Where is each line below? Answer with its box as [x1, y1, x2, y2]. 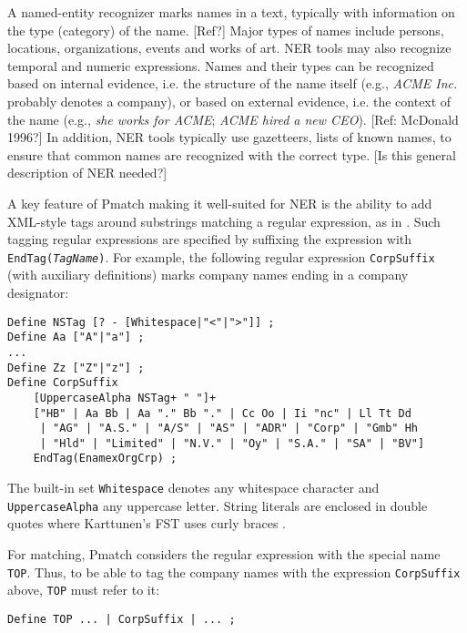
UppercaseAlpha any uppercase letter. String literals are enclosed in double [7, 495, 428, 515]
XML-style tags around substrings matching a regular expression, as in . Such [7, 211, 441, 230]
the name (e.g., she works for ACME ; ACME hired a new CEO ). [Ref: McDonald [7, 109, 459, 128]
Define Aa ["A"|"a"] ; [7, 331, 145, 344]
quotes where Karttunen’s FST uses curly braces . [7, 514, 287, 533]
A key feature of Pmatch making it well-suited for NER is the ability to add [7, 193, 432, 212]
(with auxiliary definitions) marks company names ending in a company [7, 265, 409, 284]
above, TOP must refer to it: [7, 580, 160, 599]
